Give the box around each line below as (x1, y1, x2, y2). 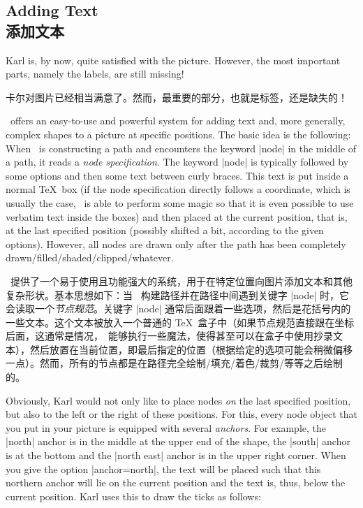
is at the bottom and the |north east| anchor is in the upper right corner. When (6, 448, 346, 463)
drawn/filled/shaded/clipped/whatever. (6, 250, 174, 265)
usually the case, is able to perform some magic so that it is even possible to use (6, 195, 354, 210)
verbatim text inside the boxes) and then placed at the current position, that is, (6, 209, 348, 224)
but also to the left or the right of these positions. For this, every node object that (6, 407, 357, 421)
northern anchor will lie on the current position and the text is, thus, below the (6, 475, 346, 490)
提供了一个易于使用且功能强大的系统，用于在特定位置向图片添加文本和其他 (10, 273, 353, 288)
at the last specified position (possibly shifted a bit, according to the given (6, 223, 324, 238)
